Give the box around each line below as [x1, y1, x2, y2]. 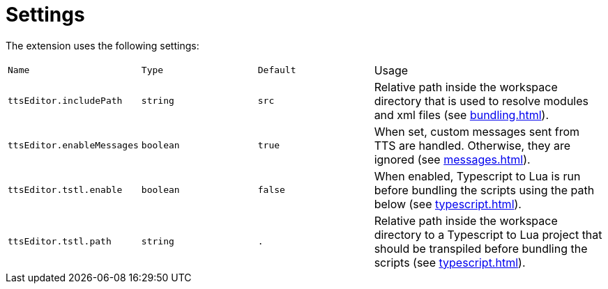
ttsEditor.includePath [8, 95, 123, 107]
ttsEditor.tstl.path [8, 236, 112, 247]
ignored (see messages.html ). [374, 152, 531, 166]
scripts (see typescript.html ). [374, 255, 526, 270]
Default [257, 65, 296, 76]
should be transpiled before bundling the [374, 241, 588, 256]
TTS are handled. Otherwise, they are [374, 138, 570, 153]
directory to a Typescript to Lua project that [374, 227, 602, 242]
